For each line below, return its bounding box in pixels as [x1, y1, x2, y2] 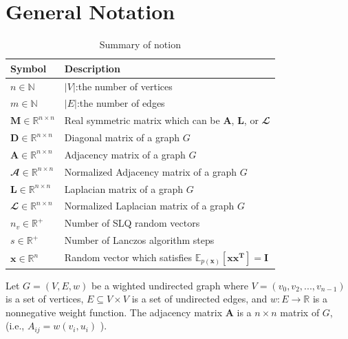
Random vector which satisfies [64, 250, 193, 264]
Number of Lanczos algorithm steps [64, 233, 215, 247]
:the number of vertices [75, 79, 173, 93]
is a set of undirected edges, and [131, 291, 268, 306]
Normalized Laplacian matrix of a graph [64, 198, 235, 213]
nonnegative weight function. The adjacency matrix [6, 305, 223, 319]
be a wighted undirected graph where [91, 278, 248, 292]
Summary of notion [99, 37, 181, 52]
